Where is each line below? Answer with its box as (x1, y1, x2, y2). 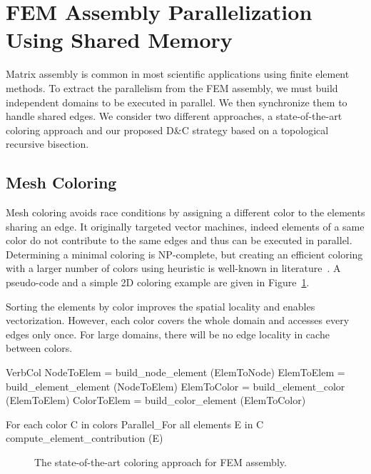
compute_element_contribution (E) (6, 430, 163, 445)
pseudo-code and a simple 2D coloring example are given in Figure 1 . (6, 275, 310, 290)
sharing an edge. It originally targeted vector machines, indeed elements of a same (6, 218, 365, 233)
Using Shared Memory (6, 25, 233, 54)
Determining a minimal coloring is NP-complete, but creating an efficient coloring (6, 246, 363, 261)
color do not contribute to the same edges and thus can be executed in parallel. (6, 233, 352, 248)
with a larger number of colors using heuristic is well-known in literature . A (6, 261, 341, 276)
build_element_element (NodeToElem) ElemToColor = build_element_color (6, 378, 345, 393)
